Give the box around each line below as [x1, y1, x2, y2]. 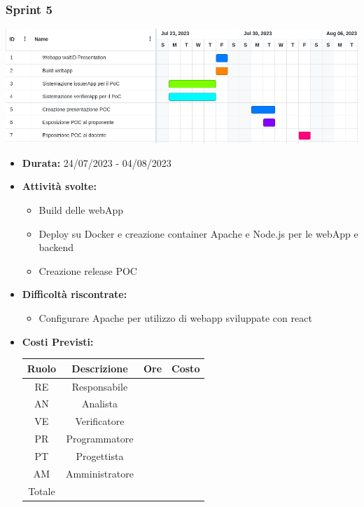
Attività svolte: [22, 179, 97, 194]
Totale [28, 483, 55, 498]
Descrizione [71, 360, 128, 375]
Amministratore [65, 466, 134, 480]
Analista [81, 396, 118, 411]
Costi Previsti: [22, 334, 94, 349]
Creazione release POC [38, 263, 137, 278]
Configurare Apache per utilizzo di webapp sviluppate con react [38, 311, 312, 325]
